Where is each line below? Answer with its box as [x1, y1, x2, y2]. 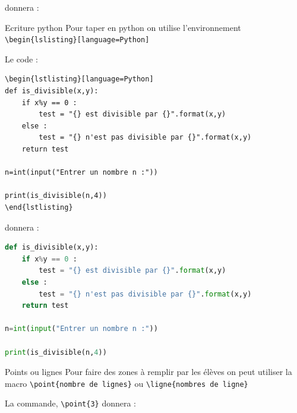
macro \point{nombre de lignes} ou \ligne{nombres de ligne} [5, 377, 248, 389]
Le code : [5, 52, 38, 65]
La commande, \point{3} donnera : [5, 397, 137, 409]
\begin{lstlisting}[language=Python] [5, 75, 154, 84]
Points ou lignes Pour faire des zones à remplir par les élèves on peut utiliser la [5, 365, 292, 378]
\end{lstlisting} [5, 203, 73, 212]
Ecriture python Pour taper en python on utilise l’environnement [5, 21, 241, 33]
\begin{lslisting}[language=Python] [5, 36, 150, 45]
